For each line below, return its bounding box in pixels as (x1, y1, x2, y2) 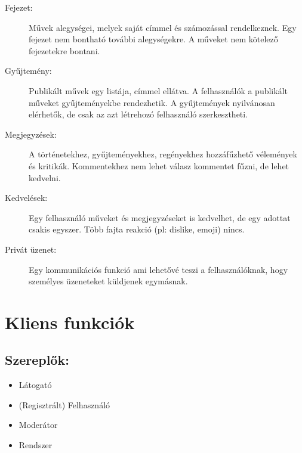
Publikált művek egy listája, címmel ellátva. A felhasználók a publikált (29, 84, 288, 97)
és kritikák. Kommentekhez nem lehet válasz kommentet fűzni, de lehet (29, 159, 289, 172)
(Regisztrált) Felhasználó (19, 398, 110, 411)
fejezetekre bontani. (29, 44, 100, 57)
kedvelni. (29, 171, 61, 184)
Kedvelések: (5, 191, 48, 204)
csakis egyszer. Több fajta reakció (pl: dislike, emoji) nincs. (29, 223, 245, 235)
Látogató (19, 378, 52, 391)
